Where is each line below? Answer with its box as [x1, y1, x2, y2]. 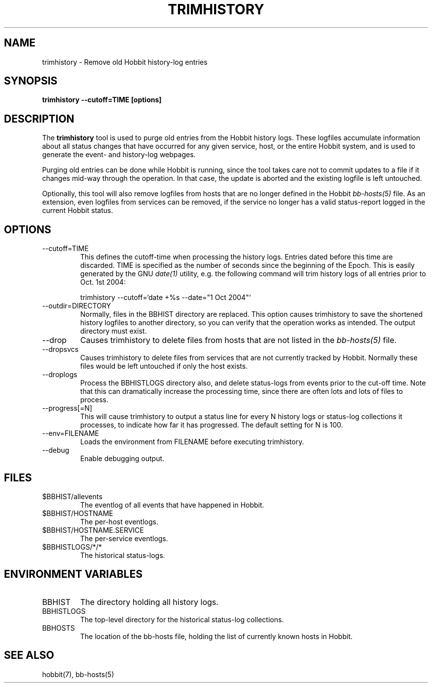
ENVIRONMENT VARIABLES [4, 568, 143, 581]
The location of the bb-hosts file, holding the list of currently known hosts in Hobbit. [80, 632, 353, 641]
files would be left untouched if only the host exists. [80, 362, 248, 371]
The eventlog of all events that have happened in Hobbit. [80, 500, 264, 509]
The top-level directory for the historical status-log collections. [80, 615, 284, 624]
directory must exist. [80, 327, 147, 336]
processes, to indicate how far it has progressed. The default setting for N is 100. [80, 421, 343, 429]
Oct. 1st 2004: [80, 278, 126, 287]
